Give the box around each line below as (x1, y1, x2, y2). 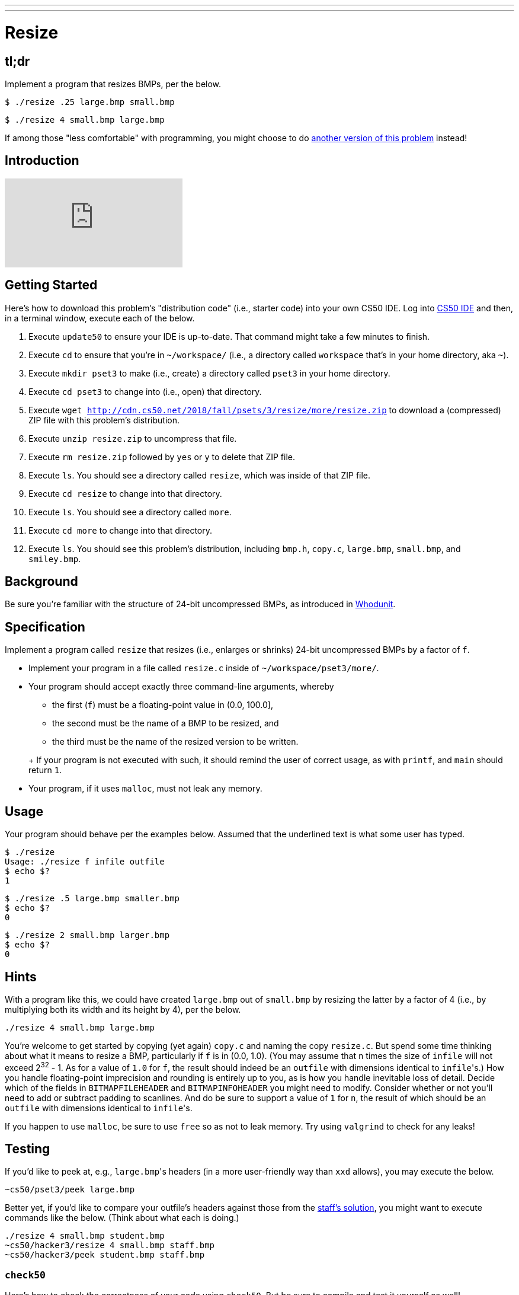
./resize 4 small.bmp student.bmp (5, 1231, 165, 1241)
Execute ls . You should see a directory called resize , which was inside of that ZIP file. (28, 470, 371, 480)
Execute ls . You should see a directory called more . (28, 506, 232, 517)
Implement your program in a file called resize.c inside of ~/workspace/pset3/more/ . (28, 663, 379, 674)
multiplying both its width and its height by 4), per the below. (5, 1004, 241, 1015)
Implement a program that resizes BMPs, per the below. (5, 78, 222, 89)
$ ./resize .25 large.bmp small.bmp (5, 97, 175, 107)
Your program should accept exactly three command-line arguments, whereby (28, 681, 334, 692)
